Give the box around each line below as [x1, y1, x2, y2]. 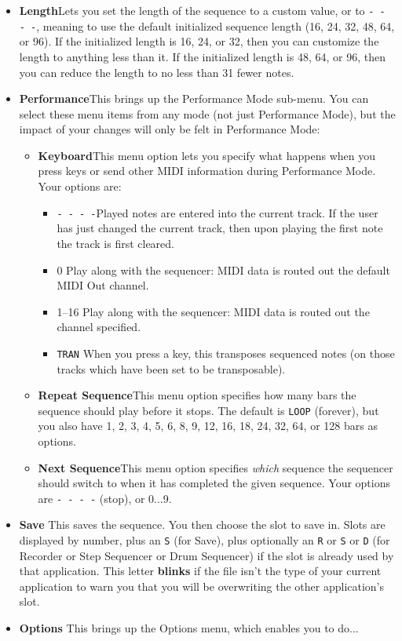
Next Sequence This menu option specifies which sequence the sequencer [38, 459, 393, 475]
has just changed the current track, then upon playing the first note [57, 220, 383, 236]
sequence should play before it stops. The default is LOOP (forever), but [38, 402, 379, 418]
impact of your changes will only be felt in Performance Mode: [19, 121, 320, 137]
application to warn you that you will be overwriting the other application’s [19, 577, 385, 594]
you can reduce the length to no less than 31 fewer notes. [19, 64, 294, 80]
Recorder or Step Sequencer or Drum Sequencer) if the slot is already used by [19, 547, 394, 563]
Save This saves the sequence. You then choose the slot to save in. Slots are [19, 516, 386, 533]
